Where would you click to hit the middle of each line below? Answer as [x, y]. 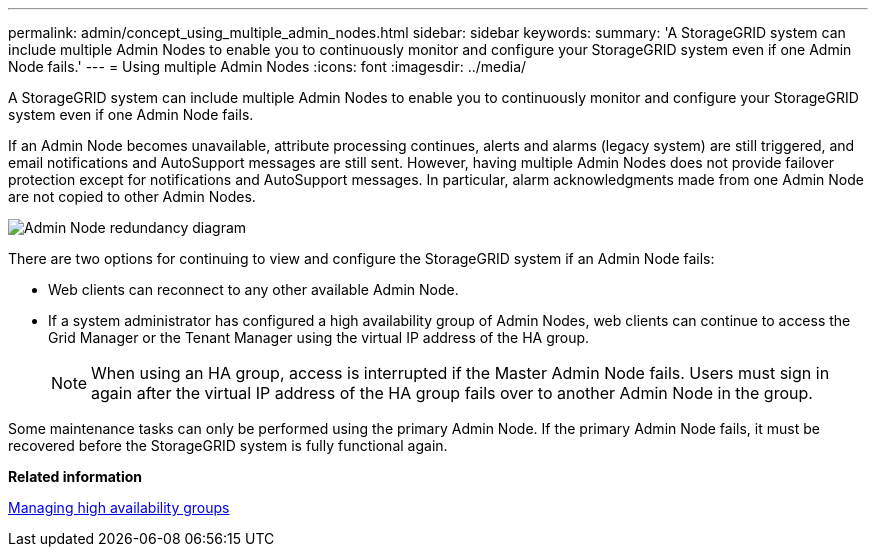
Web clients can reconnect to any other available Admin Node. [253, 289]
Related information [75, 476]
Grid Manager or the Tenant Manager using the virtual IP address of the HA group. [319, 337]
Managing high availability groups [119, 507]
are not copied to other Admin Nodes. [132, 196]
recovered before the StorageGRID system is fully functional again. [228, 445]
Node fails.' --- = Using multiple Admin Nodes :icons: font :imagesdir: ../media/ [267, 66]
